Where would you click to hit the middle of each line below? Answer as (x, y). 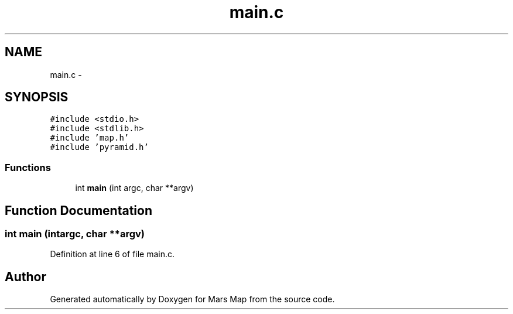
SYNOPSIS (37, 97)
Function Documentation (78, 210)
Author (25, 277)
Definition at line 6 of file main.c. (112, 254)
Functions (28, 167)
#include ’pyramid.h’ (99, 147)
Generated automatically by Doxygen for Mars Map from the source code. (192, 299)
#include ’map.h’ (90, 138)
